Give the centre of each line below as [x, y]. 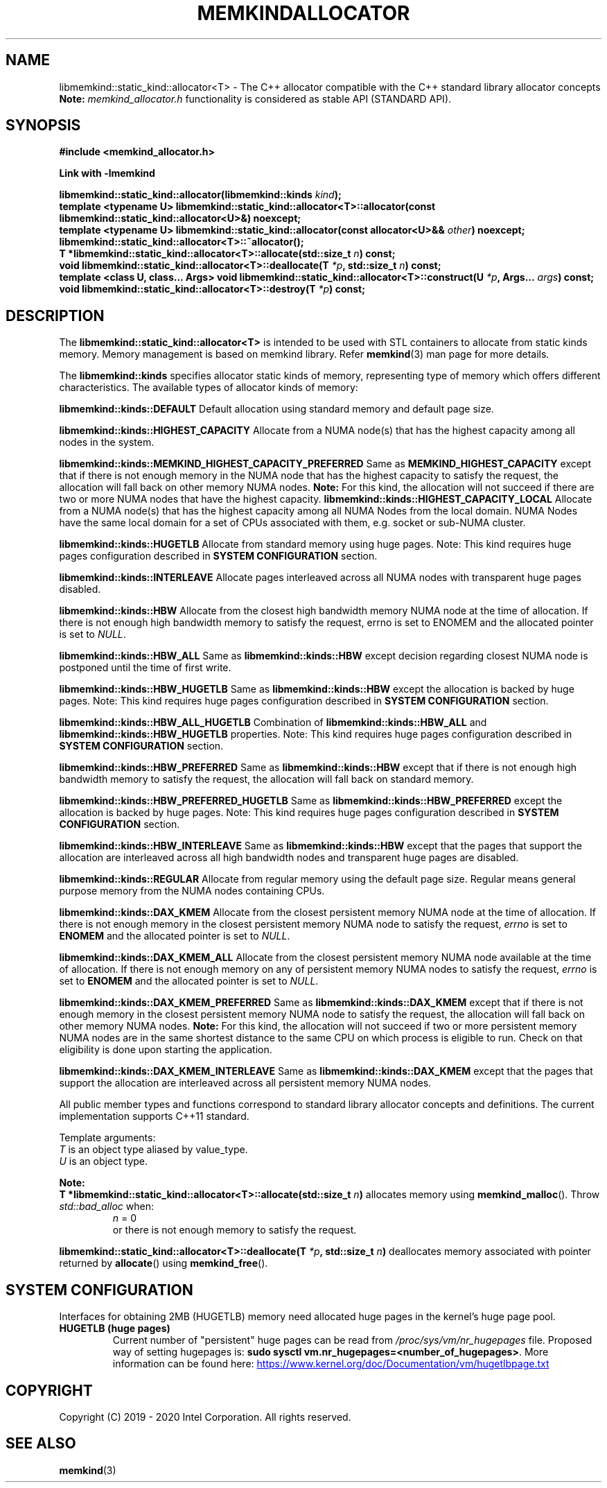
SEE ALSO [41, 1444]
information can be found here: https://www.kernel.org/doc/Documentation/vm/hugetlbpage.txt [331, 1364]
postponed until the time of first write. [145, 668]
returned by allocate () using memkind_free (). [164, 1263]
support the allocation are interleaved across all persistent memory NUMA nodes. [245, 1083]
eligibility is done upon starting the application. [166, 1050]
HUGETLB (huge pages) [115, 1329]
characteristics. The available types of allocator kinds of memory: [209, 388]
